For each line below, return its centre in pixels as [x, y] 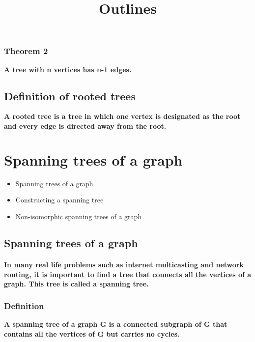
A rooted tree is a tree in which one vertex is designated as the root [122, 116]
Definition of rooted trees [70, 96]
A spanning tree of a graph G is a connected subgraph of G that [116, 324]
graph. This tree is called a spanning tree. [76, 284]
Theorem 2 [26, 51]
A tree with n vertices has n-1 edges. [68, 69]
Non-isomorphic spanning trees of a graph [79, 216]
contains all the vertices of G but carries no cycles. [92, 333]
